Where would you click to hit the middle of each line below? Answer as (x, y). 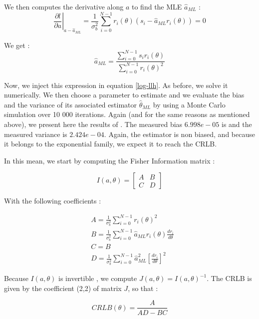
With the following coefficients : (53, 201)
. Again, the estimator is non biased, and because (179, 134)
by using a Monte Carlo (189, 104)
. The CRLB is (229, 278)
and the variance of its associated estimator (70, 104)
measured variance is (36, 134)
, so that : (143, 288)
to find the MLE (157, 6)
